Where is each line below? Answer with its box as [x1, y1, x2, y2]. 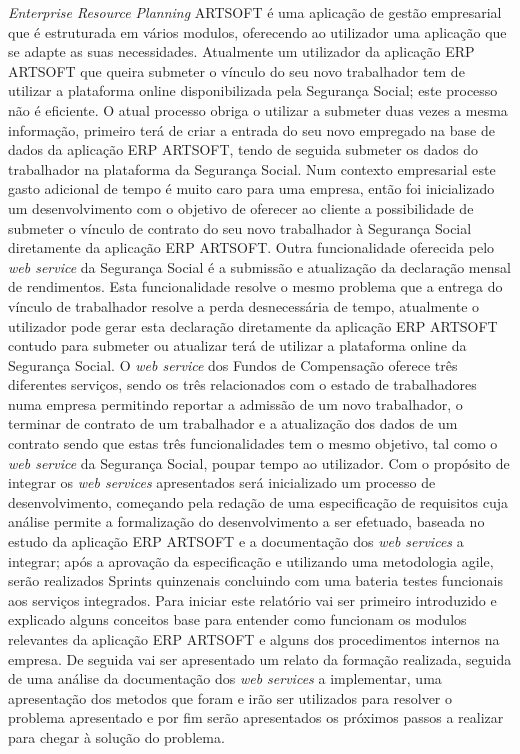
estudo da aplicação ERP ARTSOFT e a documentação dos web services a [8, 531, 464, 552]
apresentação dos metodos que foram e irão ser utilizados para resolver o [8, 687, 453, 708]
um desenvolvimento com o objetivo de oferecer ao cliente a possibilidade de [8, 197, 474, 218]
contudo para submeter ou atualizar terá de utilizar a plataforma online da [8, 335, 467, 356]
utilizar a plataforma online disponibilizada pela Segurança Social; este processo [8, 80, 498, 101]
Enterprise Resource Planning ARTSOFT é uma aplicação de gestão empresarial [8, 2, 502, 22]
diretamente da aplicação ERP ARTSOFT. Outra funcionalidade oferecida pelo [8, 237, 495, 258]
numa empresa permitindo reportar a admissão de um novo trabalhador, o [8, 393, 463, 414]
